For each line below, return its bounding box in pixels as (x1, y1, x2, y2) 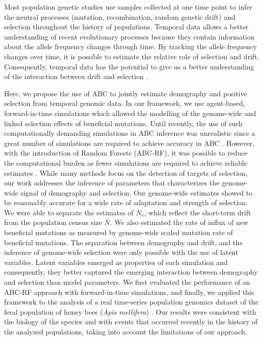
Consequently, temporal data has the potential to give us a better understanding (4, 61, 254, 71)
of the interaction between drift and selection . (4, 71, 148, 82)
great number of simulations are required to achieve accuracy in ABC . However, (4, 137, 255, 148)
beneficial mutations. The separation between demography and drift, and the (4, 237, 243, 247)
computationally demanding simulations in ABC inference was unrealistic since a (4, 128, 255, 138)
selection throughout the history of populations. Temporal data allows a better (4, 21, 249, 32)
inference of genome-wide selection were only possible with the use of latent (4, 247, 238, 257)
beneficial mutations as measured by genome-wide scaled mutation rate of (4, 227, 233, 238)
